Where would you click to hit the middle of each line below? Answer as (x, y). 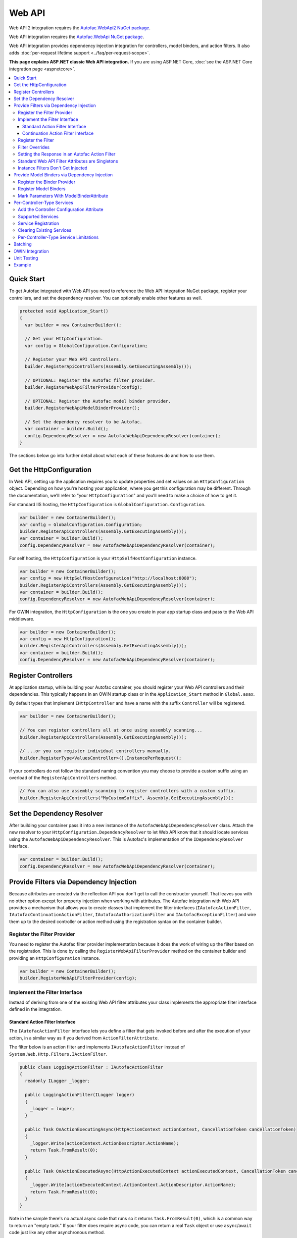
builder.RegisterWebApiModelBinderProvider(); (82, 408)
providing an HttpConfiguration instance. (55, 958)
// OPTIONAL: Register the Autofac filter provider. (90, 380)
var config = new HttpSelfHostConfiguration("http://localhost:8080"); (108, 578)
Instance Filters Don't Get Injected (53, 168)
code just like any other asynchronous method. (57, 1233)
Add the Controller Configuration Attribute (61, 209)
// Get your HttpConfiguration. (64, 339)
